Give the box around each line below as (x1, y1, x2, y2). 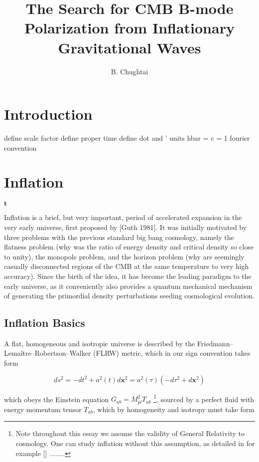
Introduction (4, 104, 93, 124)
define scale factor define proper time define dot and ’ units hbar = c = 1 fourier (4, 133, 250, 143)
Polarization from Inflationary (24, 17, 235, 38)
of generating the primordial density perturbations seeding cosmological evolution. (4, 290, 255, 301)
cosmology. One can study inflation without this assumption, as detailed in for (15, 438, 255, 448)
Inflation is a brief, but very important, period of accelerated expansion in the (4, 212, 242, 223)
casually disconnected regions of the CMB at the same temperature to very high (4, 261, 249, 271)
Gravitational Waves (58, 37, 201, 57)
